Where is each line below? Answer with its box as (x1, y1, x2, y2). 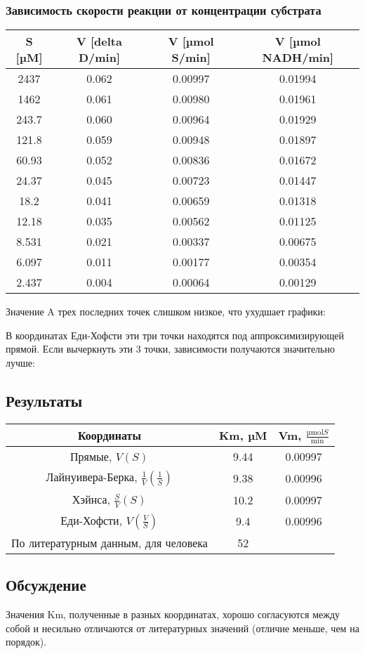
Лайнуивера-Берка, (46, 469, 138, 485)
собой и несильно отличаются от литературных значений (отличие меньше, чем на (6, 620, 359, 635)
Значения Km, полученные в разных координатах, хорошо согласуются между (6, 607, 340, 622)
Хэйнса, (72, 491, 111, 508)
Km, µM (218, 427, 267, 444)
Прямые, (70, 448, 112, 465)
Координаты (77, 427, 141, 444)
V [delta (76, 33, 122, 50)
